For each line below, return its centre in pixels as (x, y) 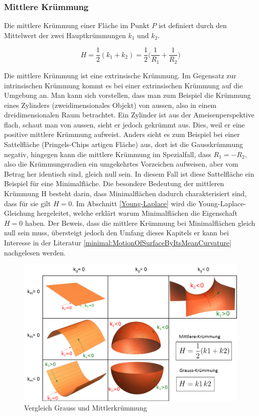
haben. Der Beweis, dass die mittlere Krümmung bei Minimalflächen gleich (140, 223)
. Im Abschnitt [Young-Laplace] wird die (134, 203)
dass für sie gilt (28, 203)
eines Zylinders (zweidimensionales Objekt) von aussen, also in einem (110, 105)
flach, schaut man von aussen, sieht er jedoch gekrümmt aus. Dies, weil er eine (124, 124)
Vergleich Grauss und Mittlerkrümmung (86, 408)
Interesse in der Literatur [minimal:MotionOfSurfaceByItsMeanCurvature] (118, 243)
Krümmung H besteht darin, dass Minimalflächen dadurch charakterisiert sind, (125, 193)
